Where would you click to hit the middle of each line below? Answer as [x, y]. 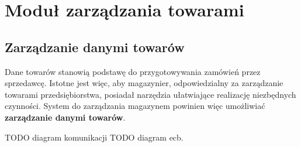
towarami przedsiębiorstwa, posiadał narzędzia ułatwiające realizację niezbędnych [150, 94]
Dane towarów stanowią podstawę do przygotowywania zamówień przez [133, 71]
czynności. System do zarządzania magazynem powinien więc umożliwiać [135, 106]
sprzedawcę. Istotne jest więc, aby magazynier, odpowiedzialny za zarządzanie [144, 83]
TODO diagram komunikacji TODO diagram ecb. [94, 137]
